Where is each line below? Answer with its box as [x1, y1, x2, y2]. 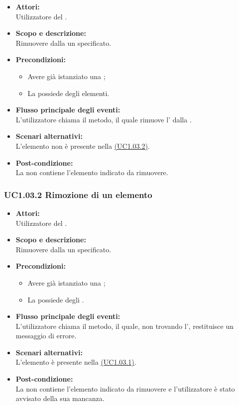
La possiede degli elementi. [27, 88, 110, 98]
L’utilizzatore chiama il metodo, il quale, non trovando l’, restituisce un [15, 320, 234, 331]
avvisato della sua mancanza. [15, 393, 105, 404]
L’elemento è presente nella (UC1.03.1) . [15, 357, 136, 367]
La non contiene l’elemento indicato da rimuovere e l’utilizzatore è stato [15, 383, 235, 394]
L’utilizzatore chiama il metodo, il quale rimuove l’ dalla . [15, 114, 192, 124]
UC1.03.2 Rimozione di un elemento [4, 188, 152, 201]
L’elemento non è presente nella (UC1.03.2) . [15, 140, 150, 151]
